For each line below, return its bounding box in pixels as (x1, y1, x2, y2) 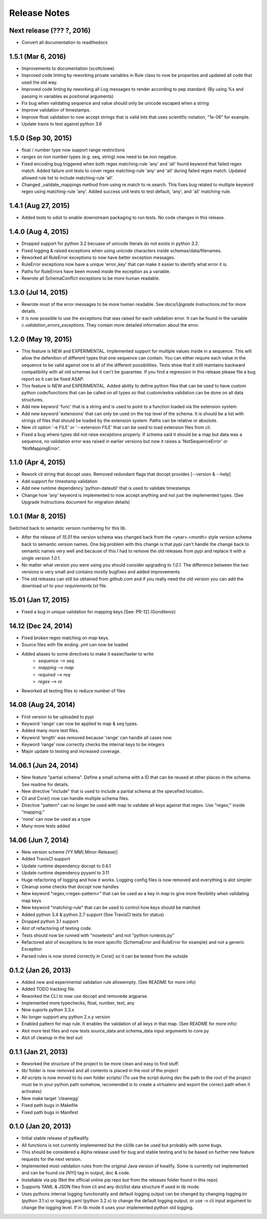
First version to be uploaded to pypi (21, 714, 94, 720)
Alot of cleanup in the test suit (21, 1035, 83, 1040)
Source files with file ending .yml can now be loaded (21, 642, 129, 648)
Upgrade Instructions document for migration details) (21, 499, 131, 505)
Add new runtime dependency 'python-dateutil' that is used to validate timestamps (21, 485, 190, 491)
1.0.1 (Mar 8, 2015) (9, 512, 66, 520)
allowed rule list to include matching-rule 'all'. (21, 175, 114, 181)
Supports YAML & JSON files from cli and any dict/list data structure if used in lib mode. (21, 1184, 200, 1190)
